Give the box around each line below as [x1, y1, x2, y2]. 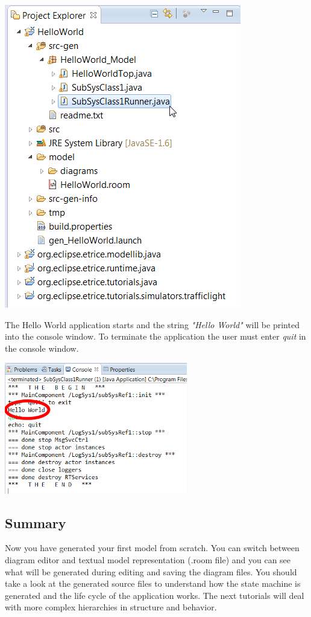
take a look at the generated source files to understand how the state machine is [5, 577, 301, 590]
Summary [5, 513, 66, 532]
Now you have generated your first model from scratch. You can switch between [5, 541, 300, 554]
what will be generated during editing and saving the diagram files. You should [5, 565, 297, 578]
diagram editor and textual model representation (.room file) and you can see [5, 553, 291, 566]
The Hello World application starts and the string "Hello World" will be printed [5, 318, 300, 331]
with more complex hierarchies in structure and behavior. [5, 601, 217, 613]
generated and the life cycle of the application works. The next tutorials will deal [5, 589, 304, 601]
